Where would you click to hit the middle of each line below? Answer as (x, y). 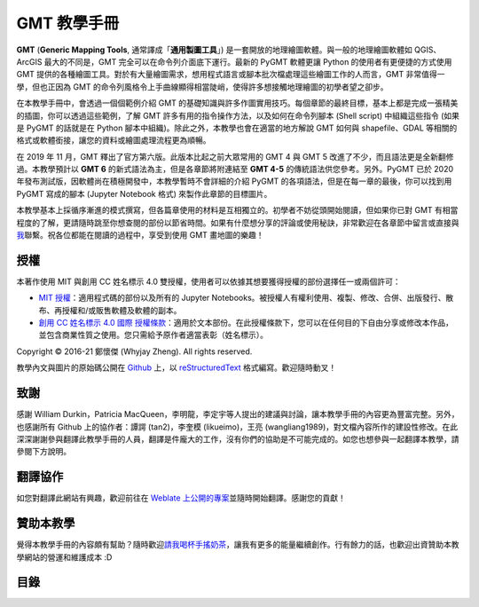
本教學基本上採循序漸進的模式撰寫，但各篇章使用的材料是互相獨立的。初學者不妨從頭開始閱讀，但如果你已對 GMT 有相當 (237, 210)
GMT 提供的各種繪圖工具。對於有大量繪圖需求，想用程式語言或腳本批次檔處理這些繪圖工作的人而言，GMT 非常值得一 (231, 75)
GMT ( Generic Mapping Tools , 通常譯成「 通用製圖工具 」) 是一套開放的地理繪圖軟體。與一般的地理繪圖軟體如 (214, 50)
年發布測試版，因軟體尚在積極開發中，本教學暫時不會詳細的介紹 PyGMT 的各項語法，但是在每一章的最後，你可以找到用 (234, 181)
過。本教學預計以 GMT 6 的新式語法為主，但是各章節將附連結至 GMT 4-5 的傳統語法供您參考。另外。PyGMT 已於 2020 (235, 169)
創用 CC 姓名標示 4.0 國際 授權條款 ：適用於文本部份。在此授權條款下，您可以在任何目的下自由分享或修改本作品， (246, 323)
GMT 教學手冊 (68, 23)
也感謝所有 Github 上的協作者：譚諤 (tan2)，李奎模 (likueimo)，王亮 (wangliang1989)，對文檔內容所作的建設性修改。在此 (237, 427)
